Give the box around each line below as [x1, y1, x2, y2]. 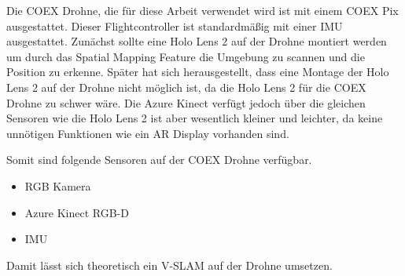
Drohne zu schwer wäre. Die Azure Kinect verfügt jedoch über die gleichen [6, 94, 366, 111]
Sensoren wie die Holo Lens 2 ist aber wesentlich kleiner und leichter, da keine [6, 110, 383, 126]
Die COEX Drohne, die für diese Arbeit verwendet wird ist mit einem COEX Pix [6, 2, 399, 18]
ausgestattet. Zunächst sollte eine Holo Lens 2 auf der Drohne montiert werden [6, 33, 387, 49]
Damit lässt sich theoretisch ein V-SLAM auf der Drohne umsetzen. [6, 256, 333, 273]
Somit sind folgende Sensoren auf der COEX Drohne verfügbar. [6, 151, 312, 168]
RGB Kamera [24, 177, 91, 194]
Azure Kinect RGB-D [24, 204, 129, 220]
